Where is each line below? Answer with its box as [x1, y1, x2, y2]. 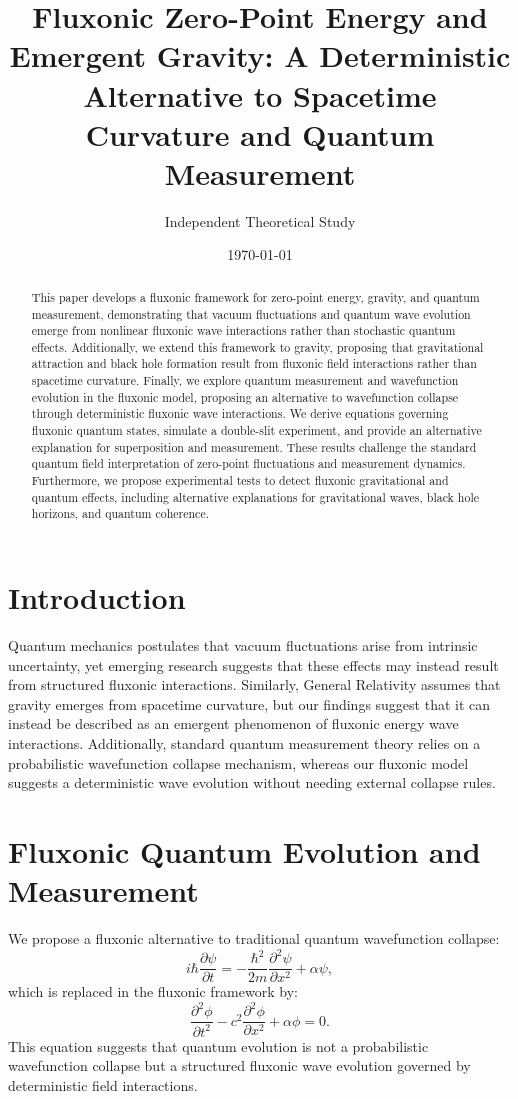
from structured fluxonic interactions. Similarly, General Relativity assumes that [8, 674, 501, 695]
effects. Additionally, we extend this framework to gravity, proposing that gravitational [31, 338, 484, 355]
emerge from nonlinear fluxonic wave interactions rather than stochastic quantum [31, 322, 456, 339]
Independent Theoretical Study [164, 210, 356, 231]
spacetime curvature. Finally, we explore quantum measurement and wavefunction [31, 372, 459, 389]
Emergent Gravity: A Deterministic [9, 35, 511, 76]
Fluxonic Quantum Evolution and [8, 830, 481, 871]
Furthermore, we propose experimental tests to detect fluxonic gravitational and [31, 472, 449, 489]
